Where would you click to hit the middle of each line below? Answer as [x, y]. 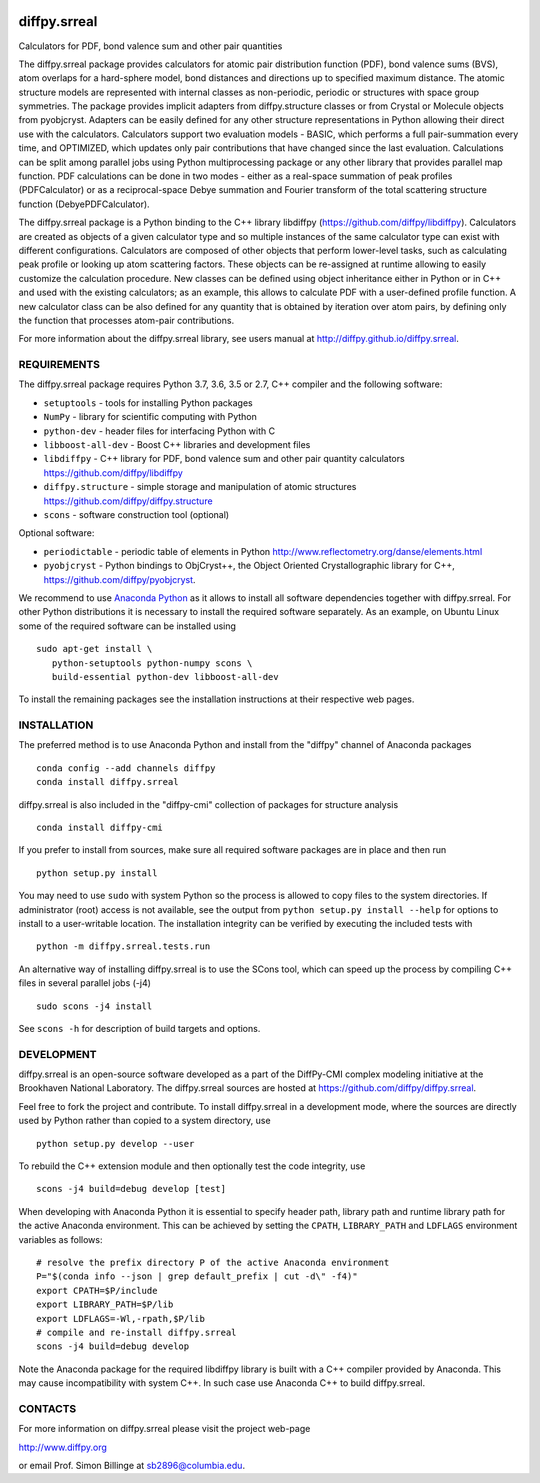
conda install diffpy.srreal [107, 782]
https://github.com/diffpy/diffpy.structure [128, 501]
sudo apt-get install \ [94, 649]
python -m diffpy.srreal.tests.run [123, 946]
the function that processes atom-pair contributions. [126, 320]
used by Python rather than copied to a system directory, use [144, 1121]
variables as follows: [60, 1239]
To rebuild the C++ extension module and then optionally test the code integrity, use [192, 1166]
